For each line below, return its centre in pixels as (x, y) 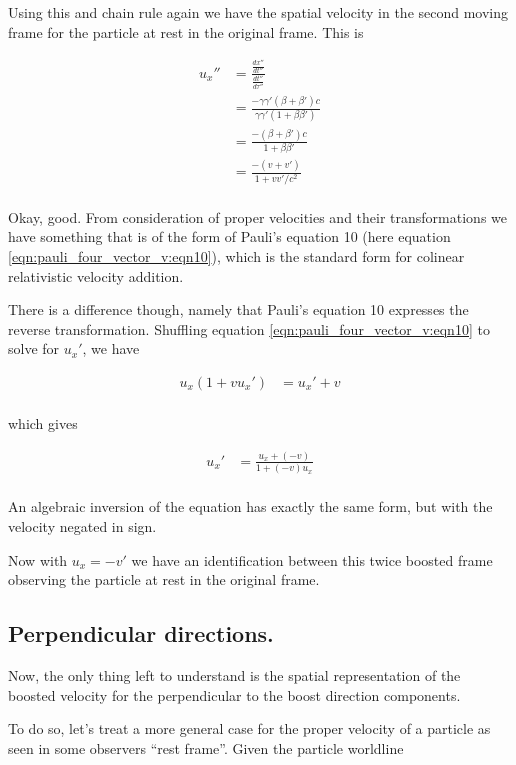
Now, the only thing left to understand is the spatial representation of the (234, 674)
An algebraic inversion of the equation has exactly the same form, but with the (250, 506)
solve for (34, 348)
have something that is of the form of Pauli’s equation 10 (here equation (229, 236)
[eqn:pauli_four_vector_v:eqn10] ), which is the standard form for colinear (236, 256)
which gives (43, 423)
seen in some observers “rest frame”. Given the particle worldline (206, 747)
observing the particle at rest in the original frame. (164, 579)
